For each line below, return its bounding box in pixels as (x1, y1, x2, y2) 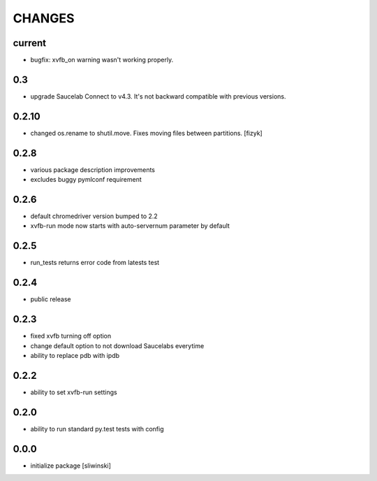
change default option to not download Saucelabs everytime (30, 341, 205, 350)
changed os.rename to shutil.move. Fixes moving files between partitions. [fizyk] (30, 129, 263, 137)
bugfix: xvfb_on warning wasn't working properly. (30, 56, 174, 64)
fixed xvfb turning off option (30, 332, 112, 340)
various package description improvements (30, 165, 155, 174)
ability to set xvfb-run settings (30, 388, 118, 396)
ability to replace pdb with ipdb (30, 351, 120, 359)
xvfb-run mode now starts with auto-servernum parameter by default (30, 222, 230, 230)
